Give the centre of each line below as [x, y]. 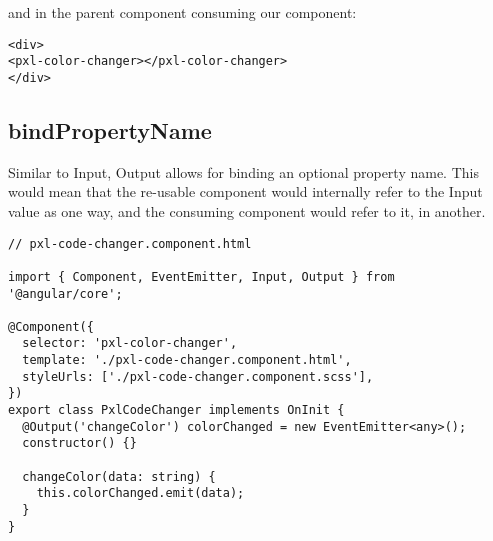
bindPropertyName [110, 129]
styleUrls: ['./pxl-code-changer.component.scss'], [198, 376]
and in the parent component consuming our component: [182, 12]
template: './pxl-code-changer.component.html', [187, 360]
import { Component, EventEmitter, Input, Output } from [201, 276]
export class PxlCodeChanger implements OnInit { [176, 410]
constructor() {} [79, 443]
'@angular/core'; [65, 293]
